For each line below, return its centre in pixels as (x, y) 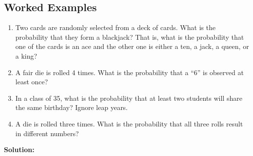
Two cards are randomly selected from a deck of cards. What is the (115, 27)
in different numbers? (47, 133)
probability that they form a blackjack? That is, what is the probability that (130, 37)
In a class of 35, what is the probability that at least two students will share (129, 98)
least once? (32, 82)
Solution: (19, 149)
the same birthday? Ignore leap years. (72, 107)
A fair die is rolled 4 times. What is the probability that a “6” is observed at (129, 72)
